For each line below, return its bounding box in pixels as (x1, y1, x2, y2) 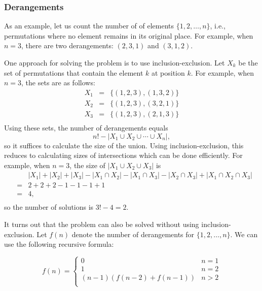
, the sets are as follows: (21, 77, 95, 88)
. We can (230, 229, 258, 239)
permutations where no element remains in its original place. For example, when (4, 30, 253, 41)
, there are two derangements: (21, 40, 114, 51)
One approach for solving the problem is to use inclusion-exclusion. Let (4, 57, 225, 68)
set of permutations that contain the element (4, 67, 143, 78)
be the (238, 57, 258, 68)
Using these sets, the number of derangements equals (4, 122, 168, 133)
